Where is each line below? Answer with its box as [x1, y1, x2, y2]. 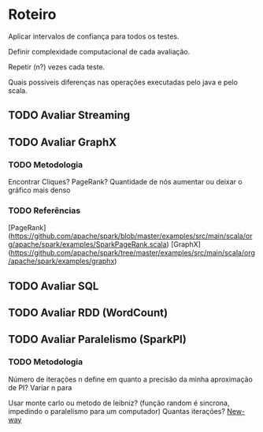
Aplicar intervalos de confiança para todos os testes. [8, 32, 180, 41]
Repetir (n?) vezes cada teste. [8, 61, 106, 72]
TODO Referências [8, 205, 81, 216]
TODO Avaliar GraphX [8, 136, 117, 149]
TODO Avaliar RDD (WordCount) [8, 306, 168, 320]
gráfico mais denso [8, 185, 71, 195]
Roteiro [8, 6, 57, 24]
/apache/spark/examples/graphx [8, 256, 115, 266]
